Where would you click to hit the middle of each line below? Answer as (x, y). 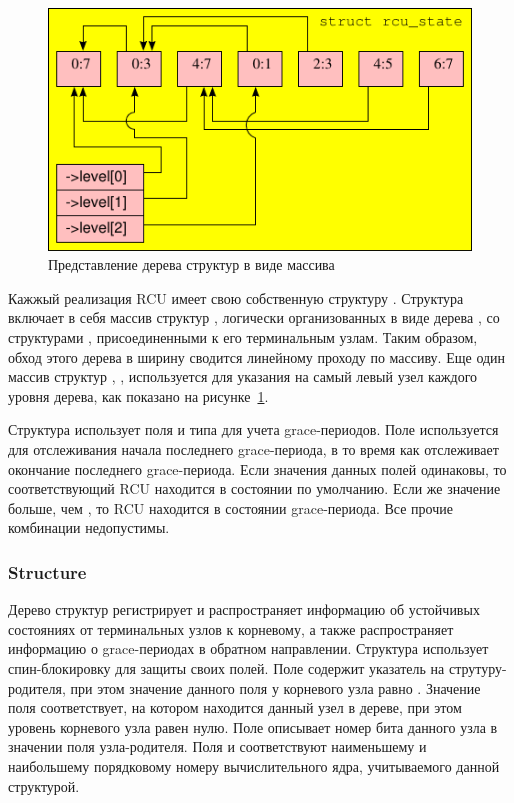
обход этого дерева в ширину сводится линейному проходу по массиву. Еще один (257, 356)
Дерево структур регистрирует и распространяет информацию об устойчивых (244, 609)
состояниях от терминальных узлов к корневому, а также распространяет (231, 628)
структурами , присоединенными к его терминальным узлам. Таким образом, (243, 337)
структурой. (44, 785)
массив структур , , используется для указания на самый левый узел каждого (243, 376)
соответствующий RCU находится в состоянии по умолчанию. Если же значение (254, 488)
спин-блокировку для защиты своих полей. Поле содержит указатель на (226, 667)
